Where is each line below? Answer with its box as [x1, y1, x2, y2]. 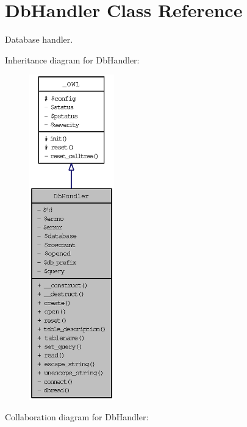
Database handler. [5, 33, 73, 46]
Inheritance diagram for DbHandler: [5, 53, 140, 66]
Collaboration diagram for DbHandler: [5, 411, 149, 423]
